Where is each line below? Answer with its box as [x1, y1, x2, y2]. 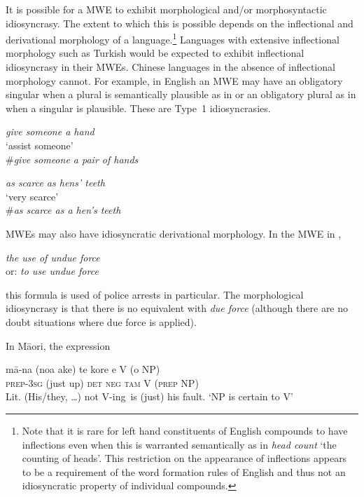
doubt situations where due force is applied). [6, 314, 197, 329]
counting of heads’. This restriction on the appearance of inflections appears [22, 451, 347, 465]
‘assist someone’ [6, 138, 73, 152]
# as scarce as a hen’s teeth [6, 203, 121, 217]
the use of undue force [6, 250, 100, 264]
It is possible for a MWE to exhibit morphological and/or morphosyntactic [6, 2, 327, 16]
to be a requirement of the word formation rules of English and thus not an [22, 464, 346, 479]
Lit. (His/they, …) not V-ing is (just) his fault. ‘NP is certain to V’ [6, 389, 293, 404]
